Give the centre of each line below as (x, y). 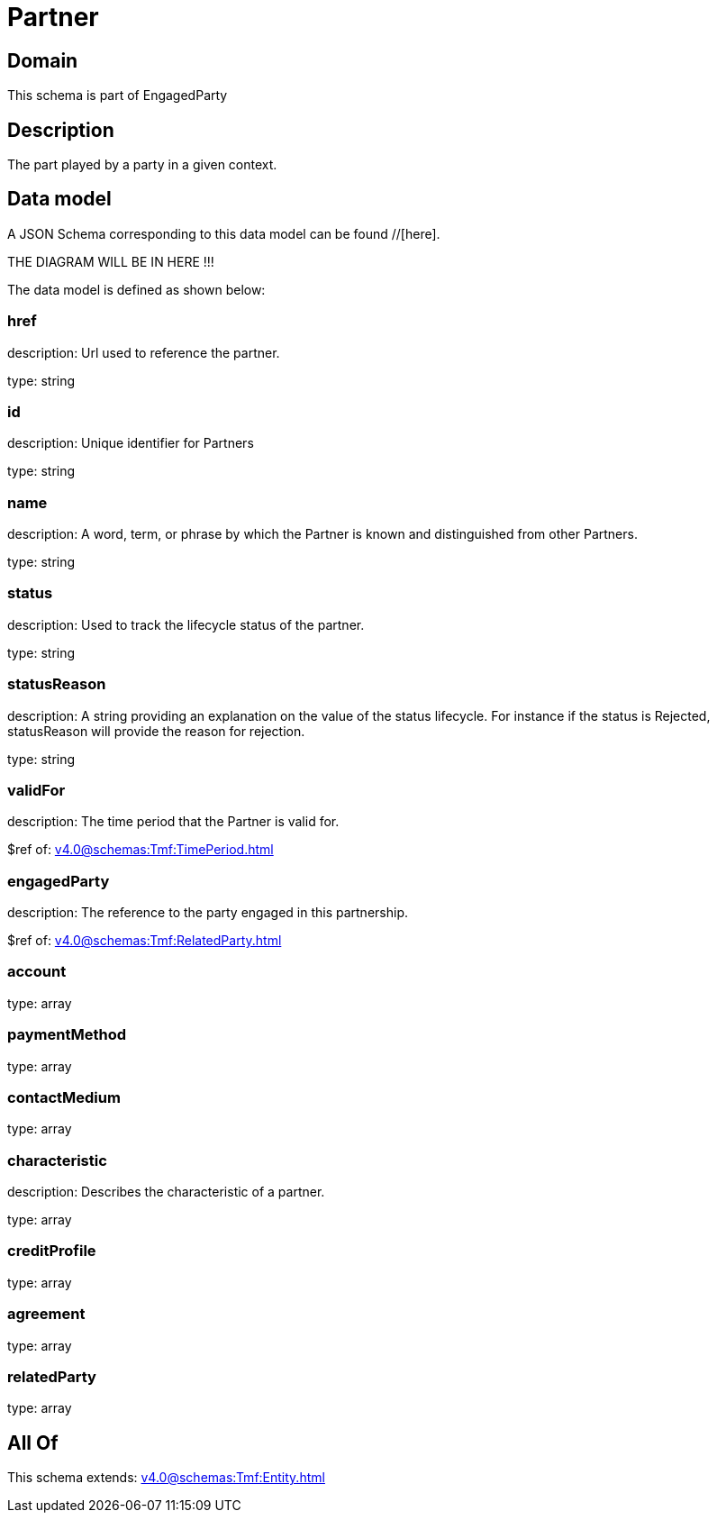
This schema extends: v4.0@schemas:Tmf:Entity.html (166, 1478)
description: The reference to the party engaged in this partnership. (208, 913)
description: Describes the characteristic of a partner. (166, 1192)
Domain (43, 60)
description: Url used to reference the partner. (144, 352)
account (37, 972)
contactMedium (64, 1097)
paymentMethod (67, 1035)
